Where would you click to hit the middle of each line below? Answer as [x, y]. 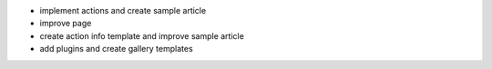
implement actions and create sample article [123, 10]
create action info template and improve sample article [142, 35]
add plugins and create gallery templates [116, 49]
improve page [66, 24]
